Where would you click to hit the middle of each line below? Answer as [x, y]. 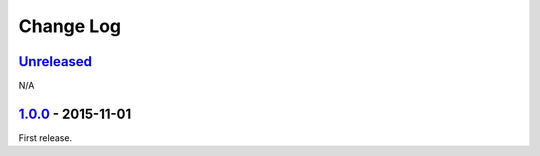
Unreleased [55, 61]
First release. [45, 137]
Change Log [70, 26]
